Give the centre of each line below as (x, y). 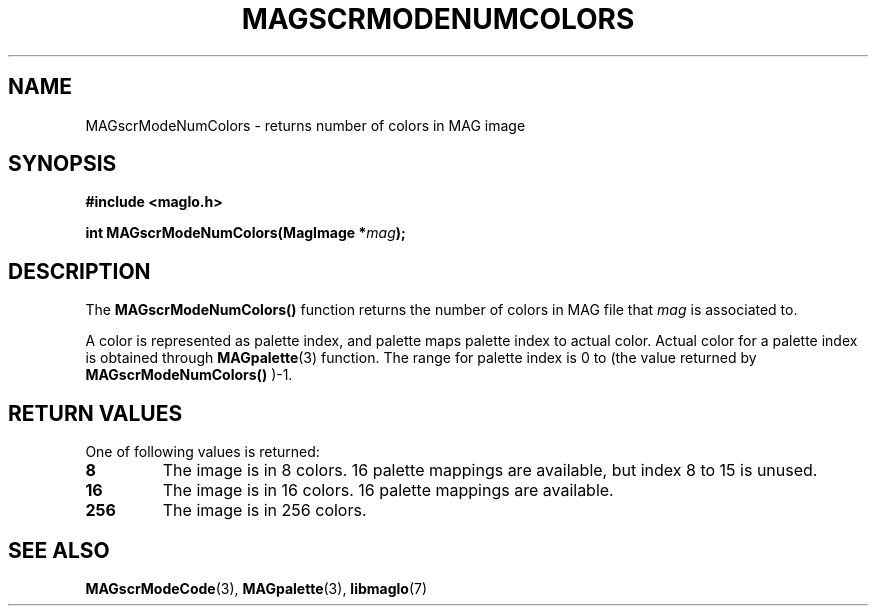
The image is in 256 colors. (264, 510)
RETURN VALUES (95, 413)
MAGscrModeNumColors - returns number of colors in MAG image (305, 125)
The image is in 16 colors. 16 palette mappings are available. (388, 490)
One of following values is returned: (202, 452)
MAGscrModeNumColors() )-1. (189, 375)
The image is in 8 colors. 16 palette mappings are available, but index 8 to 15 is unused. (490, 470)
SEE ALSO (59, 550)
